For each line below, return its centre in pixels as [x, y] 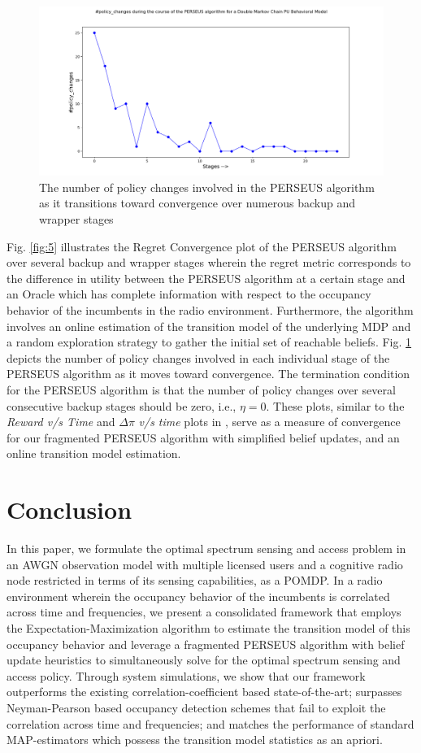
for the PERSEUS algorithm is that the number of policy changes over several [201, 389]
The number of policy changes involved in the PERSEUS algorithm [207, 187]
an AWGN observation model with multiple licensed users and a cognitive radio [205, 564]
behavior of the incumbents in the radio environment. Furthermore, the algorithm [210, 310]
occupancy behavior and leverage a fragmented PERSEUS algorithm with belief [206, 644]
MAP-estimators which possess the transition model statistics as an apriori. [195, 740]
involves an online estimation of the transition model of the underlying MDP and [209, 326]
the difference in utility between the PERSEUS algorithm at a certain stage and [206, 278]
